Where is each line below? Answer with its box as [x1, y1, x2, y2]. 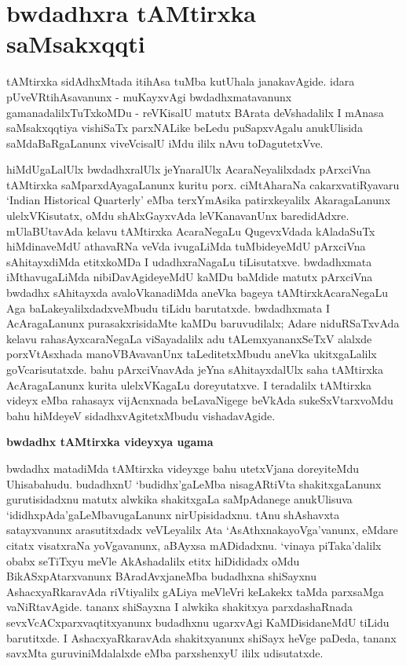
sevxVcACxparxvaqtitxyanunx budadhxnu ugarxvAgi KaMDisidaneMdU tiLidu [6, 613, 390, 630]
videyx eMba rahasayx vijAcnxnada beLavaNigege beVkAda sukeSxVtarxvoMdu [6, 392, 393, 408]
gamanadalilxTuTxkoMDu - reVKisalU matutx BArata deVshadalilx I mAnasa [6, 104, 384, 120]
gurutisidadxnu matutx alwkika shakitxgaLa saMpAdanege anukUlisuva [6, 491, 353, 507]
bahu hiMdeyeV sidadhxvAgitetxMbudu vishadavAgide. [6, 407, 276, 423]
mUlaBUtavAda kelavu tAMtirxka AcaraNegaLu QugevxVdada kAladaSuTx [6, 222, 375, 239]
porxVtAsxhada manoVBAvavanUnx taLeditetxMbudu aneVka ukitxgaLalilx [6, 346, 377, 362]
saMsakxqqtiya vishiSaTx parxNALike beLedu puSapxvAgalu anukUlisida [6, 119, 363, 136]
